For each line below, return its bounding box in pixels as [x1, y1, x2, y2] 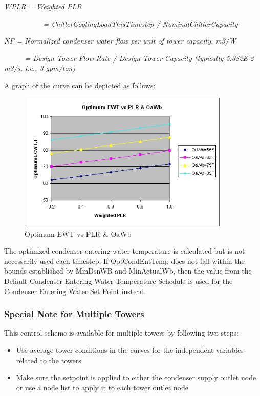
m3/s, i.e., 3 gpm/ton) [4, 62, 76, 73]
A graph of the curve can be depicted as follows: [4, 79, 156, 90]
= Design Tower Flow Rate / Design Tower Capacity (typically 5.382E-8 [25, 52, 254, 63]
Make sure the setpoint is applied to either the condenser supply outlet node [16, 372, 256, 383]
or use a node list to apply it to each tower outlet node [16, 382, 189, 392]
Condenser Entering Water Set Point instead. [4, 285, 146, 296]
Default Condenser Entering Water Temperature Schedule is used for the [4, 275, 233, 286]
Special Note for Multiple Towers [4, 307, 144, 320]
